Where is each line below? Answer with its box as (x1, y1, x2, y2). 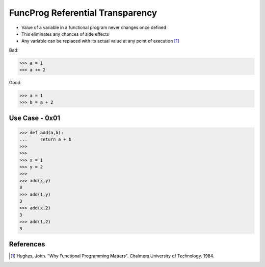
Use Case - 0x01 (9, 114, 60, 122)
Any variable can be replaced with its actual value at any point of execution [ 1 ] (21, 38, 179, 44)
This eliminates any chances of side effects (21, 31, 109, 37)
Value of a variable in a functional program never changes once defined (21, 24, 166, 30)
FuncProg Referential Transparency (9, 7, 157, 18)
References (9, 240, 45, 248)
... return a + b (19, 137, 72, 142)
